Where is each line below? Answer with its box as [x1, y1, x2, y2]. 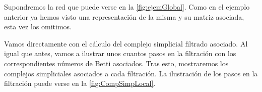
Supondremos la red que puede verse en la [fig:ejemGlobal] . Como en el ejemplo [4, 2, 250, 12]
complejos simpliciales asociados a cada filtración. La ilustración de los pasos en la [4, 68, 258, 78]
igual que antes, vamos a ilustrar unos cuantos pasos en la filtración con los [4, 48, 236, 59]
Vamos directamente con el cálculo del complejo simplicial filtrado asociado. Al [4, 38, 248, 49]
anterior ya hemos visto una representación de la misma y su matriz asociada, [4, 11, 244, 22]
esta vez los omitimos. [4, 21, 72, 32]
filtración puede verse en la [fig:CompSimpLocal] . [4, 78, 156, 88]
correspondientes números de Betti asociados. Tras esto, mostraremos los [4, 58, 229, 68]
